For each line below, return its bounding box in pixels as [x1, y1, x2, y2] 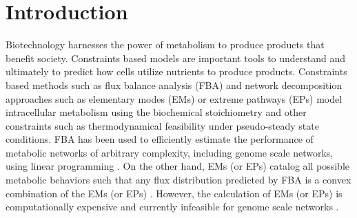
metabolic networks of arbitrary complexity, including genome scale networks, [6, 145, 334, 159]
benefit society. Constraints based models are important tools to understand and [6, 50, 346, 65]
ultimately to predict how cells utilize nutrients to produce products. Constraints [6, 64, 347, 79]
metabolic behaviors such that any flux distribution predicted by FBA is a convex [6, 172, 351, 187]
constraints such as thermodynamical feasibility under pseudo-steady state [6, 118, 319, 132]
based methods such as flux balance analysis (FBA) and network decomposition [6, 77, 343, 92]
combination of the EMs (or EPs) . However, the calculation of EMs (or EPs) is [6, 186, 343, 200]
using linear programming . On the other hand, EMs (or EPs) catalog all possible [6, 159, 349, 173]
